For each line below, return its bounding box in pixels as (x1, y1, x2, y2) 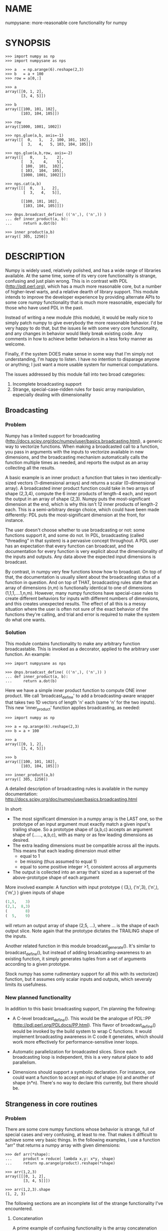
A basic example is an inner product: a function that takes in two (5, 474, 138, 480)
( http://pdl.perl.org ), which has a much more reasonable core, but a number (5, 283, 162, 289)
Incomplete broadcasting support (12, 381, 82, 387)
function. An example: (5, 651, 51, 657)
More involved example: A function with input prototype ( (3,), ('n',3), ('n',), (5, 884, 159, 890)
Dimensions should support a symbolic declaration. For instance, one (12, 1069, 156, 1075)
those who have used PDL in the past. (5, 304, 84, 310)
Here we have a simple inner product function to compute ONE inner (5, 687, 147, 693)
